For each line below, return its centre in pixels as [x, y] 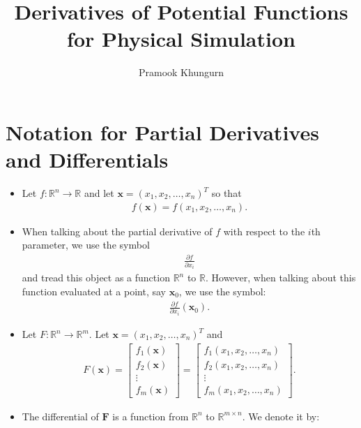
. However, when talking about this [281, 278]
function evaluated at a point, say [94, 291]
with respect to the [264, 231]
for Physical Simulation [181, 39]
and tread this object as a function [96, 278]
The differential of [60, 416]
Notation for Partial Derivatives [162, 132]
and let [99, 193]
